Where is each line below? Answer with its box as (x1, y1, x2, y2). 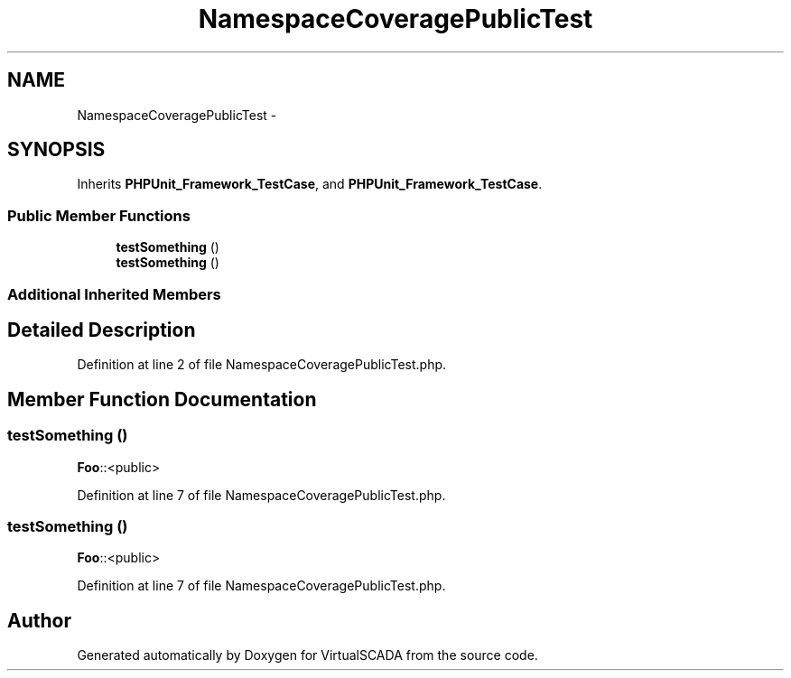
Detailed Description (7, 318, 196, 341)
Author (7, 608, 71, 632)
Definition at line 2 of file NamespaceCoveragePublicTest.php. (77, 357, 447, 373)
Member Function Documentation (7, 387, 317, 411)
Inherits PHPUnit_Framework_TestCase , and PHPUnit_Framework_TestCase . (77, 176, 543, 192)
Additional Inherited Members (7, 284, 221, 303)
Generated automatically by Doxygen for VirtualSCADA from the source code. (77, 647, 538, 664)
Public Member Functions (7, 206, 191, 225)
